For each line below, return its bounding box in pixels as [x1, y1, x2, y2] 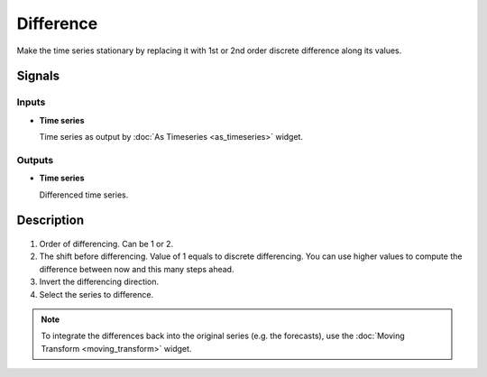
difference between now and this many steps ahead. [39, 263, 234, 274]
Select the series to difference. [39, 289, 153, 299]
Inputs [16, 96, 46, 108]
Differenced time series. [39, 189, 129, 200]
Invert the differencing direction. [39, 276, 160, 288]
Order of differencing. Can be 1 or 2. [39, 239, 174, 250]
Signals [16, 69, 60, 84]
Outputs [16, 153, 54, 166]
